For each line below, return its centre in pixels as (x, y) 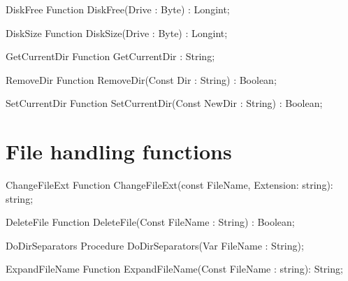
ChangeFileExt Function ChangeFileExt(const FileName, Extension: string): (169, 185)
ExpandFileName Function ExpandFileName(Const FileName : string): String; (174, 269)
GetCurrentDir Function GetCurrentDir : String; (110, 56)
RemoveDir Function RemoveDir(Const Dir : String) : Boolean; (141, 79)
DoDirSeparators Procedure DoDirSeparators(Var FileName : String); (155, 245)
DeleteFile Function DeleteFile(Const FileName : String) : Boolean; (150, 222)
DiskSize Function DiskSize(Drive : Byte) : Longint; (117, 33)
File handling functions (119, 151)
